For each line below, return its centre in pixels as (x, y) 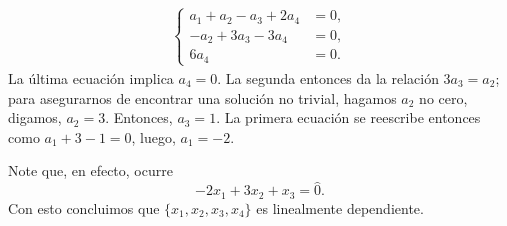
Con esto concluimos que (84, 207)
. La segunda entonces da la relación (328, 78)
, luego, (153, 136)
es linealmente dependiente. (340, 207)
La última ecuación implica (91, 78)
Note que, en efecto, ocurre (90, 170)
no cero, (443, 97)
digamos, (35, 117)
